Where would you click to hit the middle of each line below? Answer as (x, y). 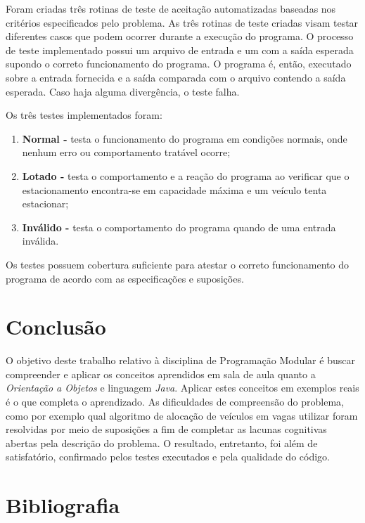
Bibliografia (63, 505)
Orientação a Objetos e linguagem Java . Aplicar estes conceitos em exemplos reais (182, 388)
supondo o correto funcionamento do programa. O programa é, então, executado (179, 64)
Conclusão (56, 327)
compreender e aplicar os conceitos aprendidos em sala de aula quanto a (161, 374)
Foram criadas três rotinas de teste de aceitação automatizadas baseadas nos (171, 8)
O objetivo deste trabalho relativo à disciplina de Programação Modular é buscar (180, 360)
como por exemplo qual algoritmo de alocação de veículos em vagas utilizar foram (182, 415)
